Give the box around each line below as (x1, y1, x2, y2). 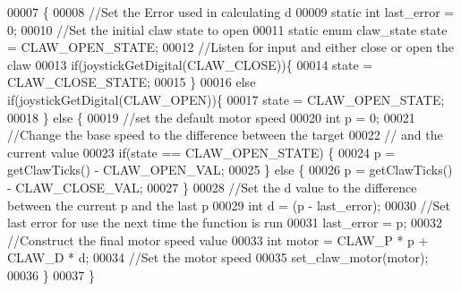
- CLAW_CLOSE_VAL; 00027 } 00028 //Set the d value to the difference (7, 177, 417, 196)
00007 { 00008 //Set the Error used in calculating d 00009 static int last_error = (7, 3, 455, 21)
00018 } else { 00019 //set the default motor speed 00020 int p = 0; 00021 (7, 107, 415, 126)
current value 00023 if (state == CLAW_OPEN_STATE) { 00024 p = (7, 142, 396, 161)
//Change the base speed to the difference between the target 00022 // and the (7, 125, 443, 144)
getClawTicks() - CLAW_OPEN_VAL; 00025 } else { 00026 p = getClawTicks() (7, 160, 453, 179)
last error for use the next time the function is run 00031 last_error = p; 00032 (7, 213, 442, 232)
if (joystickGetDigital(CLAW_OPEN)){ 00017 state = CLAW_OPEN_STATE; (7, 90, 445, 108)
